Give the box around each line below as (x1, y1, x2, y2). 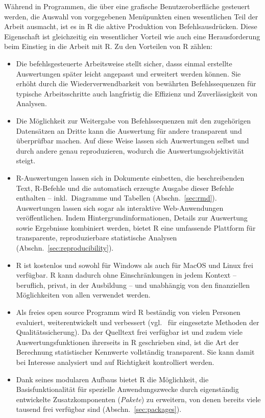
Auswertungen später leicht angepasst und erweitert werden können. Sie (16, 68, 241, 79)
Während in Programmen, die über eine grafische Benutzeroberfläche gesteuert (4, 1, 250, 11)
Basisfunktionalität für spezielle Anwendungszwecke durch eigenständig (16, 384, 239, 395)
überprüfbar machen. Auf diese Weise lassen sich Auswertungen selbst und (16, 135, 249, 146)
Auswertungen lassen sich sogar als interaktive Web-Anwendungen (16, 202, 224, 213)
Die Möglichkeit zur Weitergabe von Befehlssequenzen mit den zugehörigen (16, 115, 251, 126)
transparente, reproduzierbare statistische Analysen (16, 232, 177, 243)
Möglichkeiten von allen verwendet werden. (16, 289, 151, 300)
